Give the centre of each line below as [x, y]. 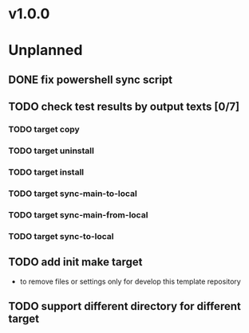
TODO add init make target [75, 262]
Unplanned [45, 51]
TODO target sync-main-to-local [73, 194]
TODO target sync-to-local [61, 236]
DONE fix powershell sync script [91, 79]
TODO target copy [44, 130]
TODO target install [46, 172]
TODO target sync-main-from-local [78, 214]
